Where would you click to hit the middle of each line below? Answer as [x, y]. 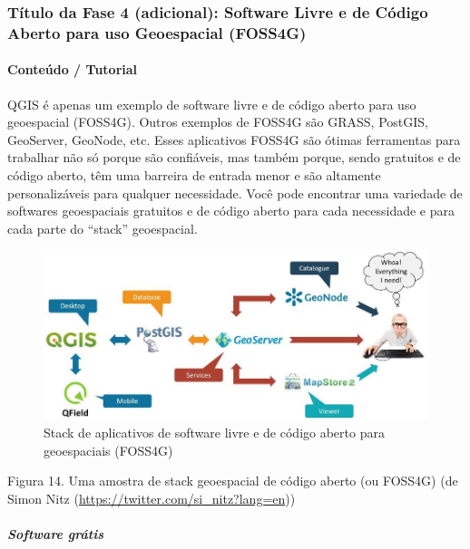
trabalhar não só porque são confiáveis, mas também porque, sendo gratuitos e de [234, 157]
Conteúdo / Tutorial [73, 69]
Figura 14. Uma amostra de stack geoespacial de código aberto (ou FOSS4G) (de [233, 481]
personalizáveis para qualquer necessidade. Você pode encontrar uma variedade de [235, 193]
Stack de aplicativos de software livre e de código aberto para [214, 432]
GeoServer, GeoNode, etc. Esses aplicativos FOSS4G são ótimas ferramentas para [234, 139]
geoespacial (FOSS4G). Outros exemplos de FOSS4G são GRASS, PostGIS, [218, 122]
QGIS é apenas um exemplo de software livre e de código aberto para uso [212, 104]
